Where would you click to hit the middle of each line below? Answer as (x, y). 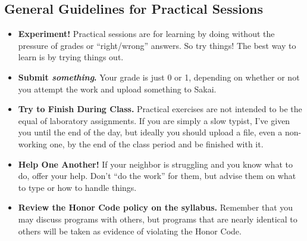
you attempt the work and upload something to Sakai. (117, 89)
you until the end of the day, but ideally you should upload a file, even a (150, 132)
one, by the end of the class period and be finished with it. (156, 143)
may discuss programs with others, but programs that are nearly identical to (158, 219)
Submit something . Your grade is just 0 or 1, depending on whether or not (159, 77)
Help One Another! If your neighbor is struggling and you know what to (156, 164)
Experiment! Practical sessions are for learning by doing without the (146, 34)
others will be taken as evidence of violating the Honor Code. (130, 231)
